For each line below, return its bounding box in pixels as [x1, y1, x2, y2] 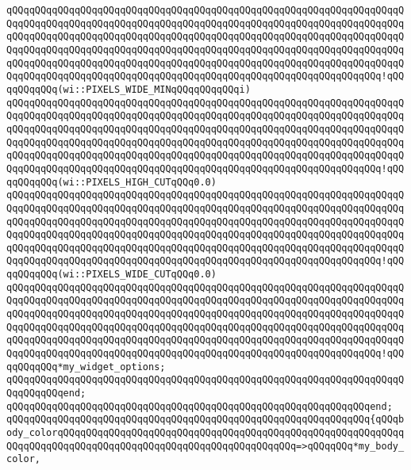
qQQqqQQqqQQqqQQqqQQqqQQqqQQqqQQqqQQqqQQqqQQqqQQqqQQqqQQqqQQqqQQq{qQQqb [6, 414, 405, 426]
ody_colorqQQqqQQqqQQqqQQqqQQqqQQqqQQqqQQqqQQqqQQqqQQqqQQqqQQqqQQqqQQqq [6, 427, 405, 438]
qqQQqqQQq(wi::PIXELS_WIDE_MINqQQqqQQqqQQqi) [6, 83, 251, 95]
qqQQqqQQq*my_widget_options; [6, 361, 166, 373]
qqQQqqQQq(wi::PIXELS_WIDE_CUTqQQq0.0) [6, 269, 217, 281]
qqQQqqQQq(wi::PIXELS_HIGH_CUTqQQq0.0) [6, 176, 217, 188]
